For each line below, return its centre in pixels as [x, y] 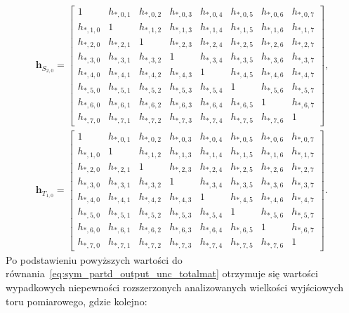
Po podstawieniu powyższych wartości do [94, 259]
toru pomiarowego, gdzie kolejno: [77, 301]
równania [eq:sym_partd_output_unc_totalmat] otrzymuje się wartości [162, 273]
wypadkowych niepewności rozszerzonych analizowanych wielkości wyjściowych [174, 287]
